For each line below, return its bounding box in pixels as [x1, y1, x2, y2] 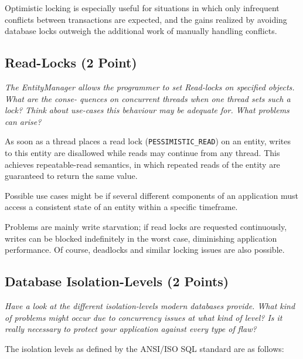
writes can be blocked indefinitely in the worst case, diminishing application [5, 232, 277, 244]
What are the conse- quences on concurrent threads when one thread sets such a [5, 92, 291, 104]
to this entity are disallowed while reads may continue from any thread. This [5, 147, 280, 159]
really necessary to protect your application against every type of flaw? [5, 323, 257, 335]
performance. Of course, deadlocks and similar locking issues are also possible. [5, 243, 285, 256]
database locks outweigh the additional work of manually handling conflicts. [5, 25, 277, 37]
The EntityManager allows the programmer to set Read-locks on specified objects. [5, 80, 295, 93]
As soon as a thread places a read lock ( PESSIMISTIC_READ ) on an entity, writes [5, 135, 291, 147]
